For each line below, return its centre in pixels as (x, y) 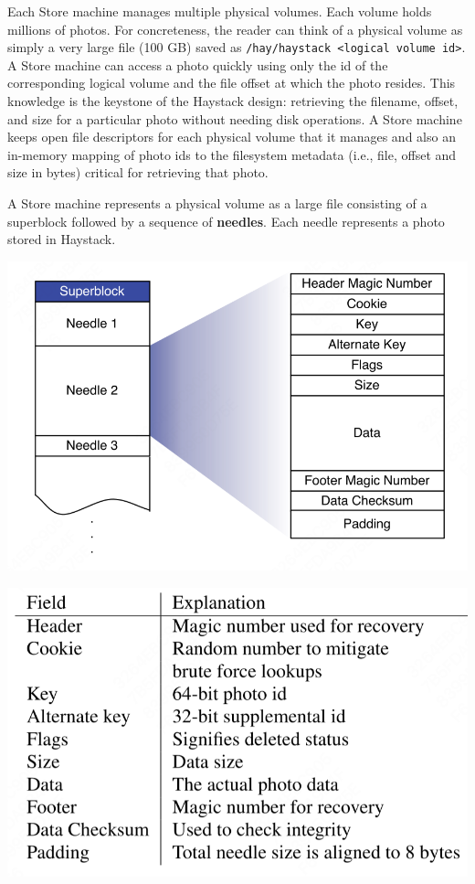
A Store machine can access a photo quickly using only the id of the (198, 64)
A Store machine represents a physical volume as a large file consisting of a (217, 203)
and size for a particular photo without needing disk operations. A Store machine (235, 118)
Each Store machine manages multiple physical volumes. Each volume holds (220, 11)
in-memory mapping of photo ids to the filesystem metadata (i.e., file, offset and (232, 154)
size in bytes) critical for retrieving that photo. (138, 172)
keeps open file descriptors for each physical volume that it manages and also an (232, 137)
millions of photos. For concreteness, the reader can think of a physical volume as (235, 29)
